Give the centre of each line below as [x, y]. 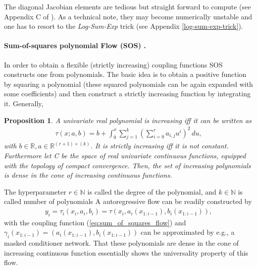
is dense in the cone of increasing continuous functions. [88, 175]
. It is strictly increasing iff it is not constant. [159, 146]
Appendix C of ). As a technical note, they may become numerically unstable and [128, 16]
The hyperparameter [35, 191]
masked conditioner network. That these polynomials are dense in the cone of [122, 243]
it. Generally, [24, 103]
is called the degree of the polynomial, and [152, 191]
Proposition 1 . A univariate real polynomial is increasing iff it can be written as [128, 120]
